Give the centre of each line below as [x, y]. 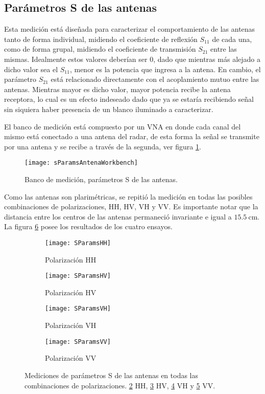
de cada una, [232, 39]
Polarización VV [71, 358]
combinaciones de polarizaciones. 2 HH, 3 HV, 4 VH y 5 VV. [120, 385]
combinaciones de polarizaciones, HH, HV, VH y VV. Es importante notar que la [131, 206]
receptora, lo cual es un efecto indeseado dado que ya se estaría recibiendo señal [129, 99]
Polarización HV [71, 292]
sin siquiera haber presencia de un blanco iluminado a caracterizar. [109, 109]
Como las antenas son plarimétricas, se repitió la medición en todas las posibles [128, 196]
